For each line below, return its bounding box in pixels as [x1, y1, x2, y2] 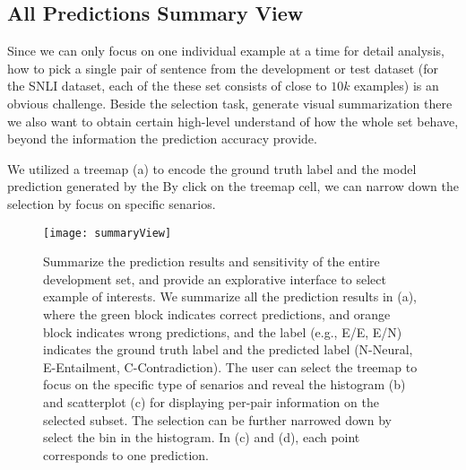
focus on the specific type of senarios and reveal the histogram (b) [43, 375, 406, 394]
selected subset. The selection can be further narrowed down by [43, 410, 392, 429]
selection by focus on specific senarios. [7, 194, 216, 213]
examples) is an [354, 76, 439, 95]
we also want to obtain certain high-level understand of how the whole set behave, [7, 111, 459, 130]
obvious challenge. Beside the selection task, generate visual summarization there [7, 93, 453, 112]
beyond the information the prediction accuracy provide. [7, 129, 317, 148]
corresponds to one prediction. [43, 445, 210, 464]
